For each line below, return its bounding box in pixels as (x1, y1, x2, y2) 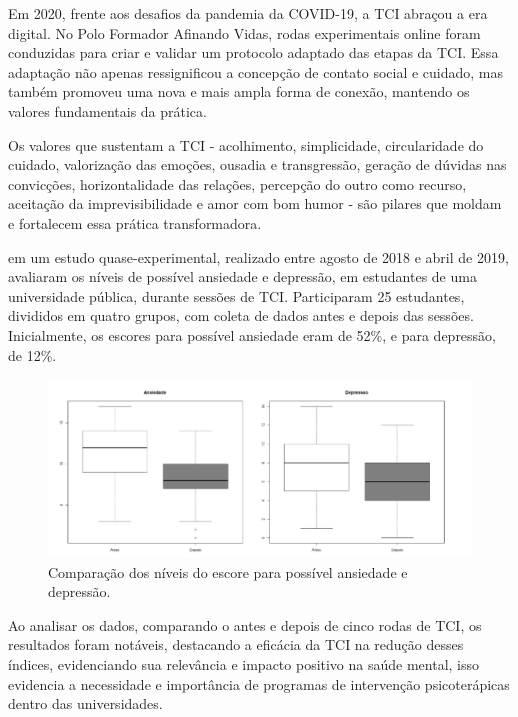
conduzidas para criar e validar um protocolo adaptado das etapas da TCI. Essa (8, 42, 499, 63)
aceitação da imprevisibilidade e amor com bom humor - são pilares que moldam (8, 193, 502, 214)
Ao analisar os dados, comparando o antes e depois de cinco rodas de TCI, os (8, 614, 482, 635)
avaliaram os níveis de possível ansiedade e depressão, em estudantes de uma (8, 266, 477, 287)
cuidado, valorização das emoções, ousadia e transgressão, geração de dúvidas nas (8, 154, 507, 175)
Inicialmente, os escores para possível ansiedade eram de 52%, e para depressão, (8, 324, 497, 345)
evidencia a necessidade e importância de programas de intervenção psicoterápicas (8, 673, 510, 694)
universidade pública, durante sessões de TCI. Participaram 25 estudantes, (8, 285, 465, 306)
